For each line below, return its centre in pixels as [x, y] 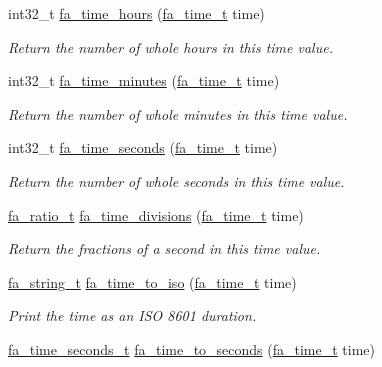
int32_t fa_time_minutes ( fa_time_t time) [144, 80]
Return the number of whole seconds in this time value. [176, 180]
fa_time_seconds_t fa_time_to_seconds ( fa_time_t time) [192, 348]
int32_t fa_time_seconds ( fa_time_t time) [143, 147]
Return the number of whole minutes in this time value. [178, 113]
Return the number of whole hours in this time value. [170, 46]
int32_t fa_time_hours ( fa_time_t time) [136, 13]
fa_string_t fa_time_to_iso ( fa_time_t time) [152, 281]
